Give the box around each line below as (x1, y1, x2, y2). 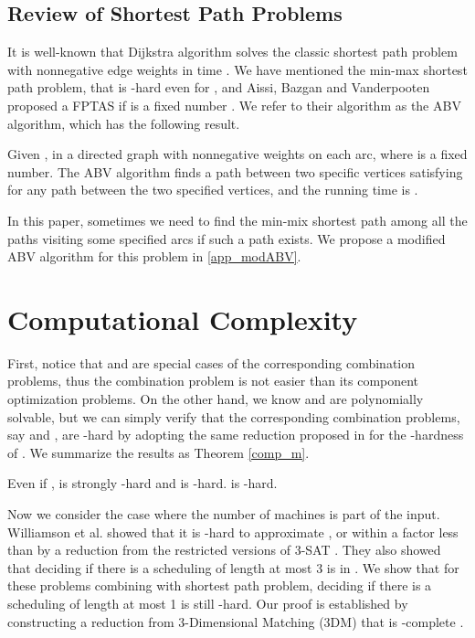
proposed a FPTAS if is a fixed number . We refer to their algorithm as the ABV (7, 95, 461, 114)
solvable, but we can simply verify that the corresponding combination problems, (7, 407, 460, 426)
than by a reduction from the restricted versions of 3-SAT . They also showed (7, 540, 441, 559)
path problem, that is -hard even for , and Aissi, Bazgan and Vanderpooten (7, 78, 430, 97)
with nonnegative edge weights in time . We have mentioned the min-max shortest (7, 59, 468, 79)
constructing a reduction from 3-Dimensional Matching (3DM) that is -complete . (7, 611, 464, 631)
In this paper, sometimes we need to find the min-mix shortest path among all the (7, 210, 468, 229)
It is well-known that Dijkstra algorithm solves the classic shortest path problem (7, 42, 458, 61)
